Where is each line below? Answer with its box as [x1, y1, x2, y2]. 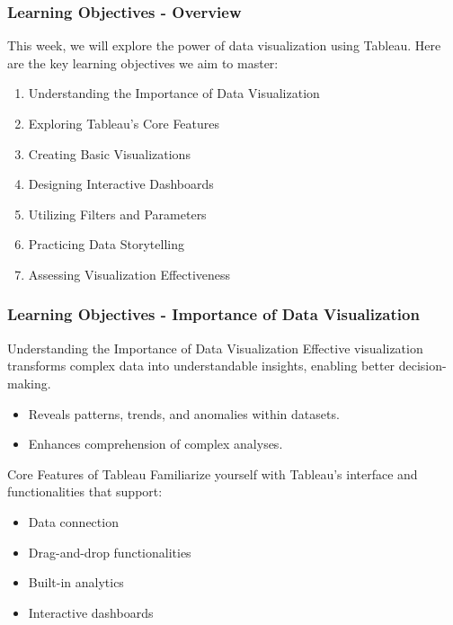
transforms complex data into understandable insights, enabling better [7, 356, 395, 375]
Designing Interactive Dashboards [28, 174, 214, 193]
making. [7, 373, 51, 392]
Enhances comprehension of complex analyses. [28, 434, 283, 453]
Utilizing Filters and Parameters [28, 204, 207, 223]
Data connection [28, 512, 119, 531]
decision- [398, 356, 447, 375]
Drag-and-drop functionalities [28, 542, 191, 561]
